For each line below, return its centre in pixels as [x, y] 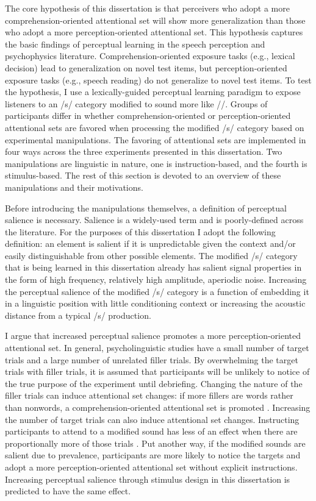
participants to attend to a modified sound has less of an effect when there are [151, 431]
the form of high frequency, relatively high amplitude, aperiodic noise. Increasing [156, 279]
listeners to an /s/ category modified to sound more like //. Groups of [136, 103]
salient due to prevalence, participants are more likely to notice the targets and [153, 455]
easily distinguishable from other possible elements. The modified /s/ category [151, 255]
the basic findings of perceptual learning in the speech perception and [135, 44]
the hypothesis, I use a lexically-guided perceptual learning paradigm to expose [153, 92]
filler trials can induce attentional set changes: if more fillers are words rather [149, 395]
